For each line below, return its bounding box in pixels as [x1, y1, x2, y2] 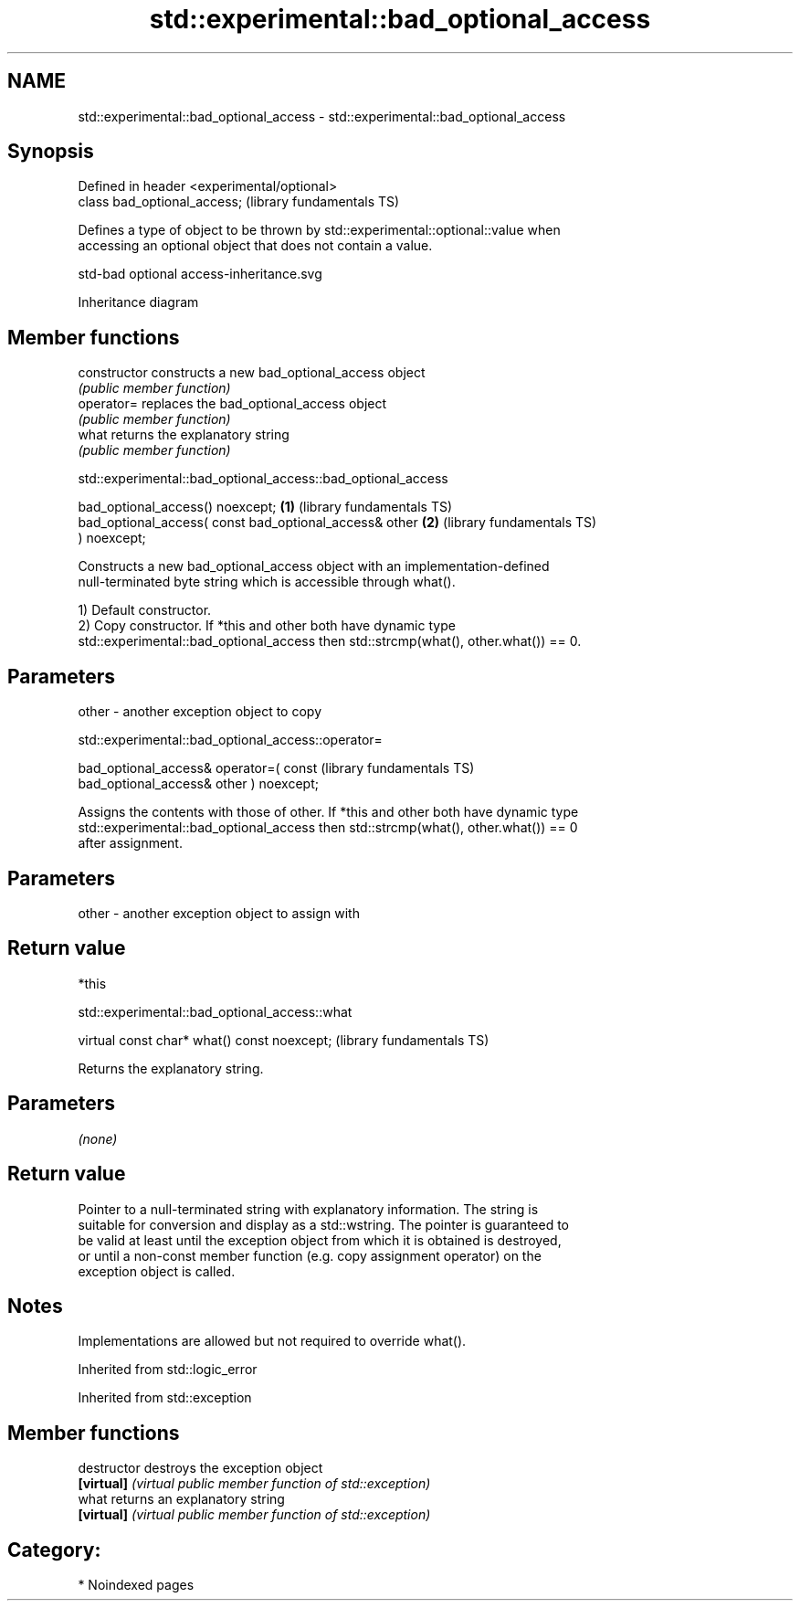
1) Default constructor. [78, 602, 212, 619]
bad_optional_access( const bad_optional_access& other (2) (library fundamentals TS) [78, 514, 597, 531]
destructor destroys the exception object [78, 1460, 323, 1476]
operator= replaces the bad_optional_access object [78, 396, 387, 412]
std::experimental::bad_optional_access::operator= [78, 732, 383, 748]
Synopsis [7, 140, 94, 164]
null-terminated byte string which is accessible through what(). [78, 574, 456, 590]
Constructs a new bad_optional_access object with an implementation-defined [78, 558, 550, 575]
